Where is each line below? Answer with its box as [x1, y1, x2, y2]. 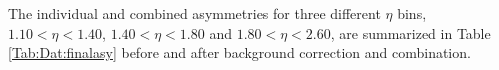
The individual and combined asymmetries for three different [8, 3, 381, 23]
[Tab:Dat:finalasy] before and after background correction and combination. [8, 42, 471, 63]
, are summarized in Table [330, 22, 491, 43]
